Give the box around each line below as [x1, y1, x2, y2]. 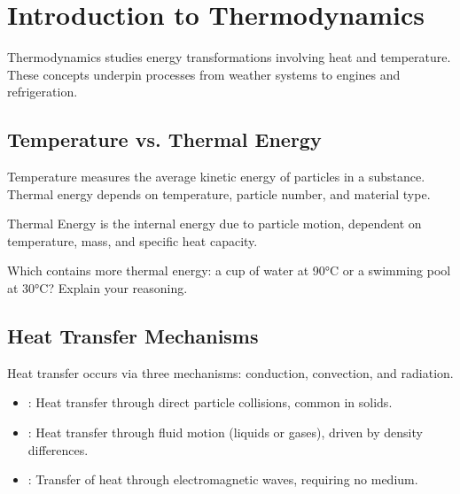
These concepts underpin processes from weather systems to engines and [7, 65, 401, 83]
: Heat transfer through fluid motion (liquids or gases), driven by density [27, 423, 423, 442]
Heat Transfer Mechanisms [7, 322, 259, 350]
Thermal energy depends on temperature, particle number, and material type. [7, 184, 431, 203]
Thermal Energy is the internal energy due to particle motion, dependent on [7, 214, 422, 233]
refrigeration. [7, 82, 78, 101]
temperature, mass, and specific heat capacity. [7, 231, 258, 250]
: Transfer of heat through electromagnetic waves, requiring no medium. [27, 470, 418, 489]
